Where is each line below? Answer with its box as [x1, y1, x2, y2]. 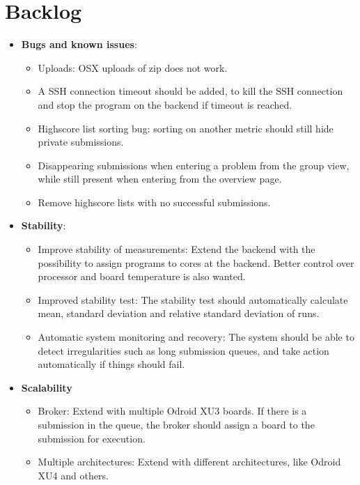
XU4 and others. [38, 468, 109, 482]
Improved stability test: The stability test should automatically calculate [38, 292, 348, 307]
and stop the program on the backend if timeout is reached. [38, 97, 292, 111]
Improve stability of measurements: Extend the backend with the [38, 242, 315, 256]
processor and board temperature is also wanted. [38, 269, 246, 284]
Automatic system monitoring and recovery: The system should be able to [38, 330, 354, 344]
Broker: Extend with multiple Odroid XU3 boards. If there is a [38, 403, 307, 418]
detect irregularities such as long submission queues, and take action [38, 343, 329, 357]
